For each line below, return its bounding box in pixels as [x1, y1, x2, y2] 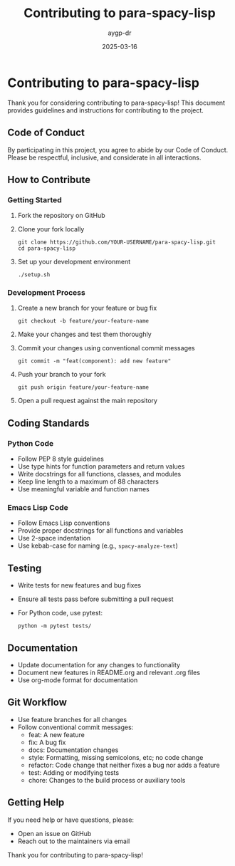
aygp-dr [108, 28, 132, 37]
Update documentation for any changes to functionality [17, 661, 180, 669]
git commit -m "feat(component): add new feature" [17, 358, 172, 365]
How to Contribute [7, 173, 91, 186]
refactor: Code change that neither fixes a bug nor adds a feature [28, 761, 220, 769]
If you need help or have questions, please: [7, 815, 134, 824]
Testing [7, 562, 42, 574]
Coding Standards [7, 417, 90, 429]
